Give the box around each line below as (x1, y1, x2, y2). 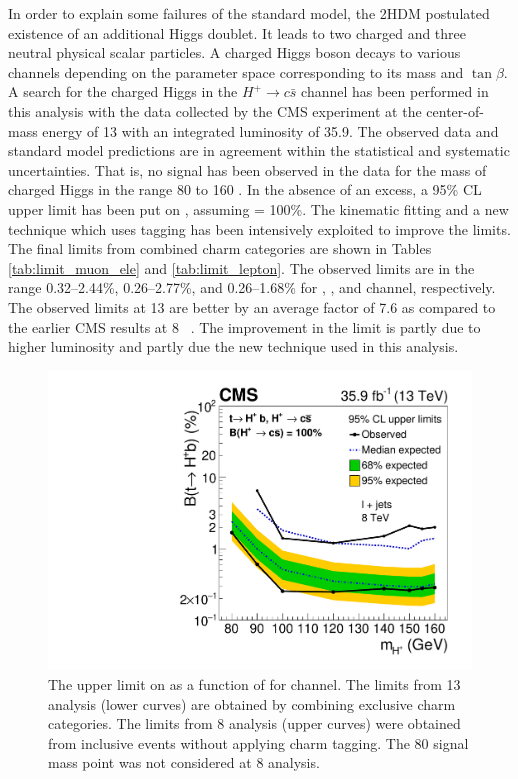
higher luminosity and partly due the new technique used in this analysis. (8, 336, 459, 357)
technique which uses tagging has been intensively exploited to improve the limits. (8, 218, 511, 239)
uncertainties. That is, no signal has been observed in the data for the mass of (8, 159, 487, 180)
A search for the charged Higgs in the (8, 81, 238, 102)
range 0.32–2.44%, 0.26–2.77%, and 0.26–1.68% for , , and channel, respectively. (8, 277, 496, 298)
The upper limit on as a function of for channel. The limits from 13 (48, 673, 461, 694)
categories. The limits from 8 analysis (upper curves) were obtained (48, 713, 461, 734)
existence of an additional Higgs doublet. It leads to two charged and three (8, 22, 467, 43)
